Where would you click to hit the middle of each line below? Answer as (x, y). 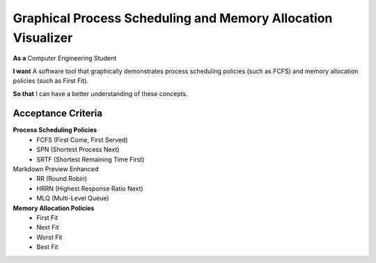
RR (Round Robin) (62, 179)
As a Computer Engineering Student (65, 58)
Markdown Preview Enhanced (56, 169)
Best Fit (47, 247)
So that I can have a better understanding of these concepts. (100, 93)
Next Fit (48, 228)
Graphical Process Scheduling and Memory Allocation (173, 18)
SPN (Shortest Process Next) (78, 150)
